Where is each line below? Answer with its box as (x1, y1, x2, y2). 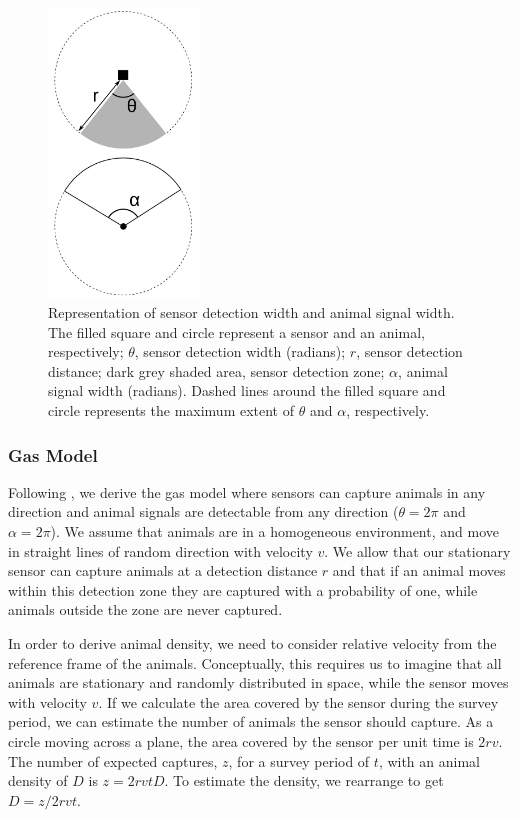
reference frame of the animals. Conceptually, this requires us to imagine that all (8, 652, 502, 673)
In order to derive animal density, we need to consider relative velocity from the (8, 632, 497, 653)
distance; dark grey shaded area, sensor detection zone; (48, 360, 385, 381)
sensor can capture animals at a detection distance (8, 560, 318, 581)
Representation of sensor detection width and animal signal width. (48, 302, 455, 323)
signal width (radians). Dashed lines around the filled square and (48, 380, 446, 401)
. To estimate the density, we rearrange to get (164, 770, 444, 791)
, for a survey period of (228, 750, 370, 771)
